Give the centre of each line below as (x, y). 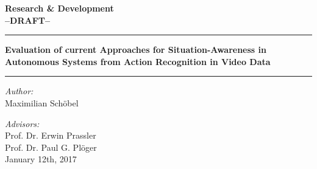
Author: (19, 91)
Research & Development (59, 8)
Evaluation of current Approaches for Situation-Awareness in (136, 50)
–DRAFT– (28, 20)
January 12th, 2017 (41, 159)
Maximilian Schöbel (42, 102)
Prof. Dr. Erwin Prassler (51, 135)
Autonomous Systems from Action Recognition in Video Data (138, 61)
